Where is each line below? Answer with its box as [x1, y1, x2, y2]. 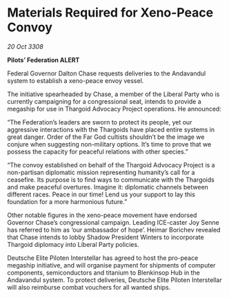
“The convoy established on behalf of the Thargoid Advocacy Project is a [7, 160, 215, 169]
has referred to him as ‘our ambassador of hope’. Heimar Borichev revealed [7, 225, 221, 234]
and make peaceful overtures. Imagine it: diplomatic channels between [7, 183, 209, 191]
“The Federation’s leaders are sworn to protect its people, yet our [7, 118, 192, 126]
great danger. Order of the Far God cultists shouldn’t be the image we [7, 133, 205, 141]
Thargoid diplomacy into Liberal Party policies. [7, 240, 139, 248]
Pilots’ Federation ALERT [7, 55, 80, 64]
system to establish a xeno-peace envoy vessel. [7, 76, 144, 84]
